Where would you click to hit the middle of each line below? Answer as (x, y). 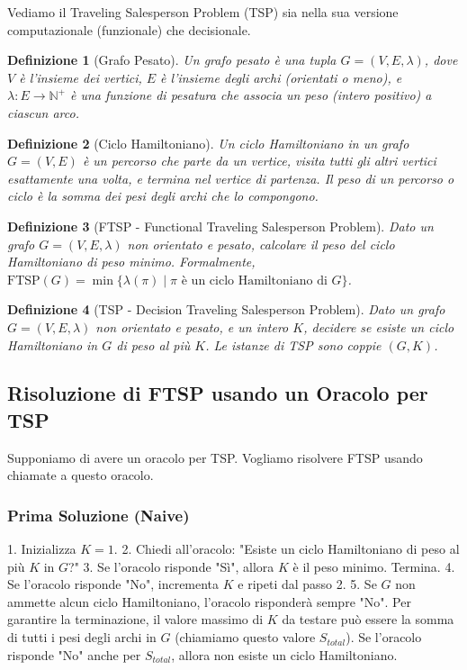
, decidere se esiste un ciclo (379, 326)
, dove (441, 60)
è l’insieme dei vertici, (81, 77)
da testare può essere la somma (368, 619)
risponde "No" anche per (74, 654)
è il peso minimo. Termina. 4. (374, 566)
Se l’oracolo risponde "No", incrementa (113, 584)
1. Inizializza (42, 549)
